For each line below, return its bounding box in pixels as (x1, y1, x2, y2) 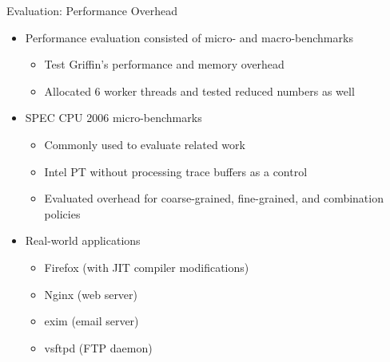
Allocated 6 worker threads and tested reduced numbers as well (44, 82, 355, 99)
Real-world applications (25, 232, 141, 249)
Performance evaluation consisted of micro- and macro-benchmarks (25, 29, 353, 45)
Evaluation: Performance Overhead (6, 2, 178, 18)
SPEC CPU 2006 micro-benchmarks (25, 109, 202, 126)
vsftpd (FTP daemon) (44, 339, 153, 356)
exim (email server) (44, 313, 139, 329)
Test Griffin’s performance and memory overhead (44, 56, 285, 73)
